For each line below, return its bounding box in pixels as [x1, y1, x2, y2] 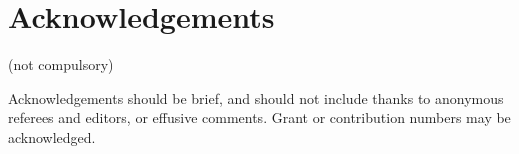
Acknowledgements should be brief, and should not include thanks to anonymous [8, 87, 504, 108]
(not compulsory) [8, 54, 114, 75]
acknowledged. [8, 126, 96, 147]
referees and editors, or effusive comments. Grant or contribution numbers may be [8, 107, 511, 128]
